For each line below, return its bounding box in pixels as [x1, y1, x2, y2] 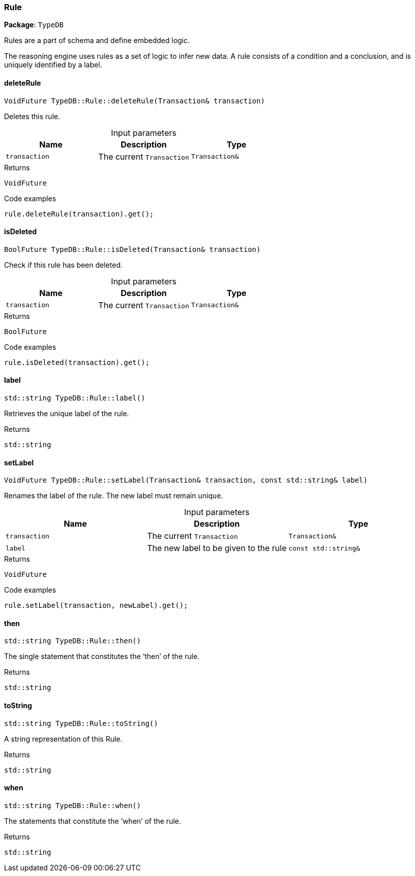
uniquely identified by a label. [4, 60, 102, 69]
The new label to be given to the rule [147, 543, 287, 554]
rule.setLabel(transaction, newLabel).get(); [4, 601, 188, 610]
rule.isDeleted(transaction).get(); [4, 358, 150, 367]
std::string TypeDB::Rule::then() [4, 637, 141, 645]
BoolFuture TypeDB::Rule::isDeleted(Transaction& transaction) [4, 245, 261, 253]
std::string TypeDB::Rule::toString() [4, 719, 158, 727]
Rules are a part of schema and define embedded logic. [4, 36, 190, 45]
